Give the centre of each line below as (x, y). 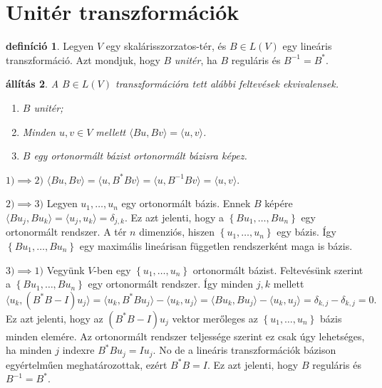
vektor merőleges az (215, 318)
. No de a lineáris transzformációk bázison (244, 350)
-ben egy (112, 269)
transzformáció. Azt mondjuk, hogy (83, 59)
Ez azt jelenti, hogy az (55, 318)
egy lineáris (307, 46)
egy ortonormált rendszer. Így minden (171, 284)
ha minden (29, 350)
